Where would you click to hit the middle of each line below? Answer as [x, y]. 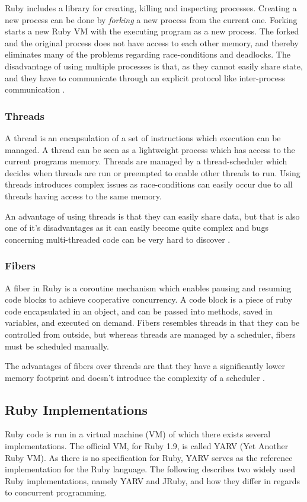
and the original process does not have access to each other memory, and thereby [152, 42]
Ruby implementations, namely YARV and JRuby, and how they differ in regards [153, 480]
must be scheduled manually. [57, 346]
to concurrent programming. [56, 492]
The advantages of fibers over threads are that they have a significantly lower [145, 366]
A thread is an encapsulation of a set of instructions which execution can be [143, 137]
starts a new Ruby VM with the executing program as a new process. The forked [152, 31]
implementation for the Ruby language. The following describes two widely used [150, 469]
